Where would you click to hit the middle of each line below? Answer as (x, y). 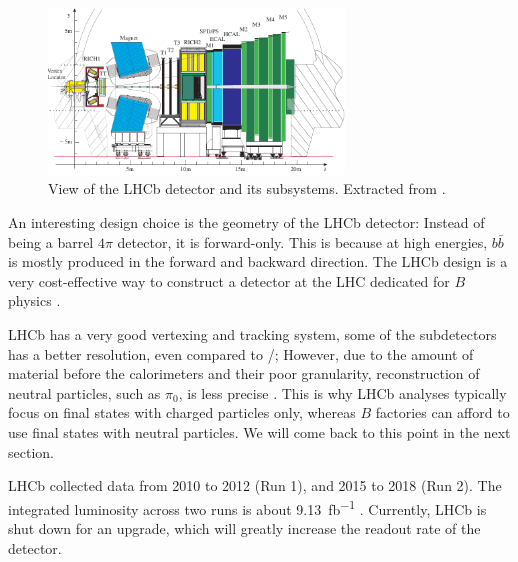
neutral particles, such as (84, 392)
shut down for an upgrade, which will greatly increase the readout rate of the (244, 527)
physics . (34, 300)
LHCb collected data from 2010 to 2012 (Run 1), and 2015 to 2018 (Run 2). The (255, 485)
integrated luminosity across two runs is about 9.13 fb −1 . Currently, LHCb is (247, 507)
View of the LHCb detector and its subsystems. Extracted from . (247, 188)
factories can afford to (442, 412)
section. (31, 451)
